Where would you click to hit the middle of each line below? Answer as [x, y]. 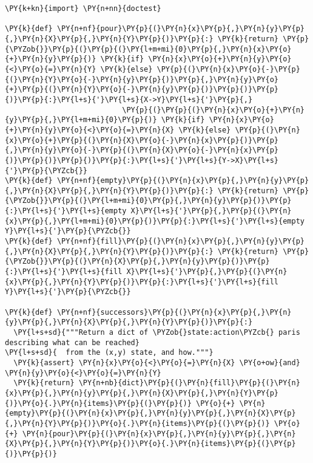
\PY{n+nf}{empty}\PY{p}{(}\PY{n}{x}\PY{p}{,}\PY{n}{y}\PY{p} [183, 181]
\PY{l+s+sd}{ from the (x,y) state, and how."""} [109, 353]
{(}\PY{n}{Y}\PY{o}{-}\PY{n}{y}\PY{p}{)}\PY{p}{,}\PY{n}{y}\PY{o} [142, 79]
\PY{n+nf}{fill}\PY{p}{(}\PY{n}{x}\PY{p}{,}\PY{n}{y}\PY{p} [180, 242]
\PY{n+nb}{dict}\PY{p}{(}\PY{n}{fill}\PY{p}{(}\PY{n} [189, 383]
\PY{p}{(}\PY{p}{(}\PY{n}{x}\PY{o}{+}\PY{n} [213, 110]
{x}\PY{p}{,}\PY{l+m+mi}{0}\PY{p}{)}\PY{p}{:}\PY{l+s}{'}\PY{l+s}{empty [155, 221]
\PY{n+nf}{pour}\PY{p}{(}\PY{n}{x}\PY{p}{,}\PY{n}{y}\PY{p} [180, 29]
